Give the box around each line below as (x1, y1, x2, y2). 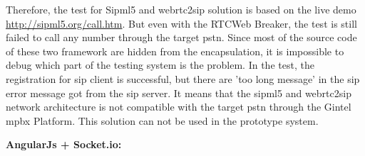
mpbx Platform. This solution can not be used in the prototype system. (6, 113, 319, 128)
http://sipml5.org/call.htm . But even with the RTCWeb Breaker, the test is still (6, 16, 357, 30)
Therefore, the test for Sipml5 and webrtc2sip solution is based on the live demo (6, 2, 356, 16)
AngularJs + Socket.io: (6, 137, 122, 152)
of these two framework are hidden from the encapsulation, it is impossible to (6, 43, 344, 58)
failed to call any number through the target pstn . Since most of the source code (6, 30, 357, 45)
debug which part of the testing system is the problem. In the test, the (6, 57, 314, 72)
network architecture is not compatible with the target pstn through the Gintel (6, 99, 351, 114)
